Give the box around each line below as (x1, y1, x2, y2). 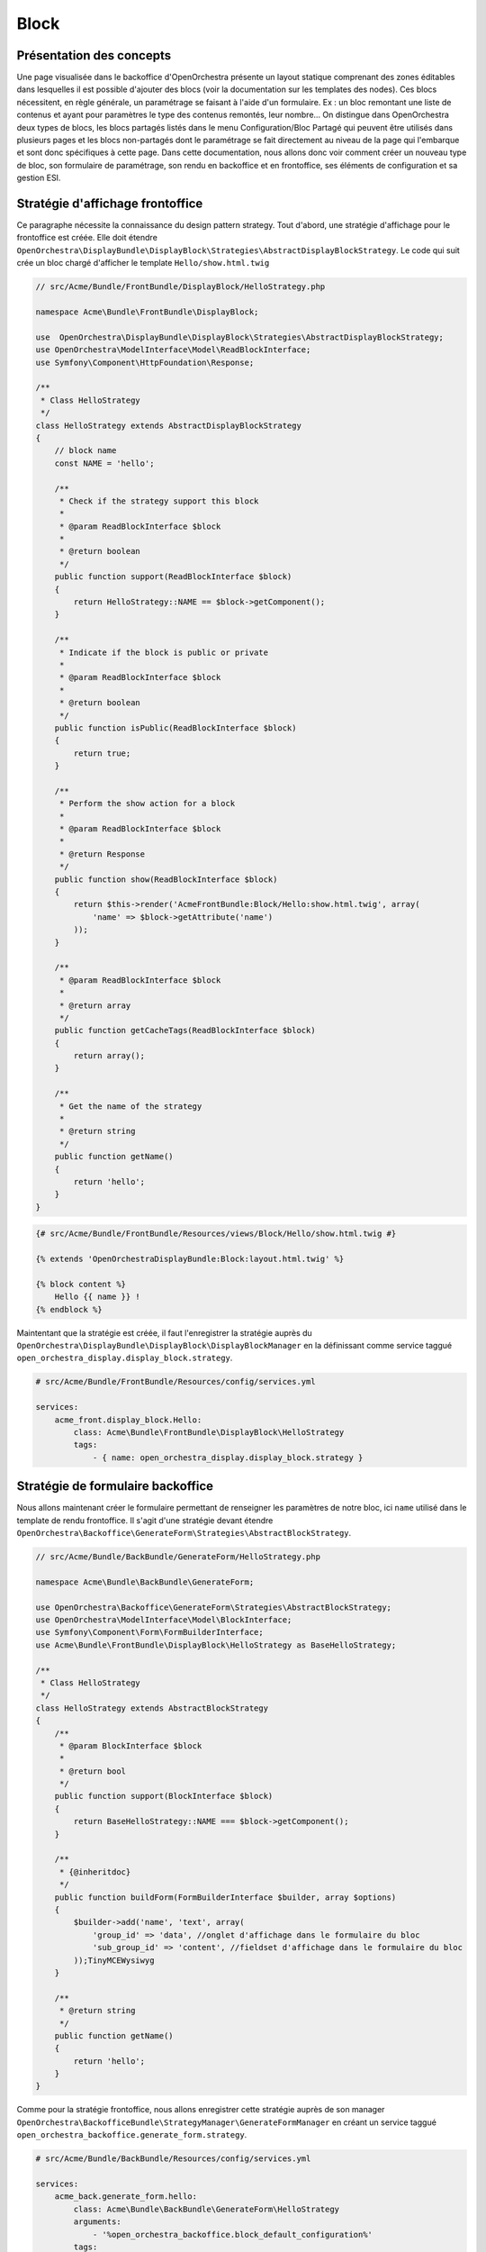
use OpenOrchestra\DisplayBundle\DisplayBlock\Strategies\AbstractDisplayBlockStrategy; (35, 331, 445, 342)
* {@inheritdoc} (58, 1866, 131, 1877)
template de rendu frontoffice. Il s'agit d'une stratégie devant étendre (16, 1514, 274, 1526)
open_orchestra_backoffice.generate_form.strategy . (16, 2129, 247, 2140)
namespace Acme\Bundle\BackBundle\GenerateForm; (35, 1576, 255, 1587)
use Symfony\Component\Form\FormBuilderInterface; (35, 1627, 265, 1638)
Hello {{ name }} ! (54, 1292, 141, 1302)
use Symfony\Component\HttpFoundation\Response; (35, 357, 255, 368)
